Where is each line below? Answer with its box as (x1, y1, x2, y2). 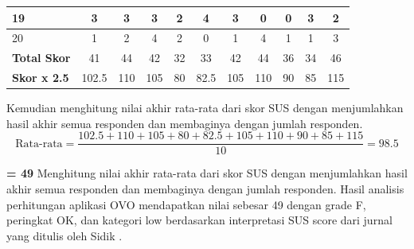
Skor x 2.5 (12, 69, 69, 86)
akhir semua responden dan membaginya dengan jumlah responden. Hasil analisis (6, 180, 404, 196)
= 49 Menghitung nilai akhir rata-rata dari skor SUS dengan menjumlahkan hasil (6, 165, 408, 181)
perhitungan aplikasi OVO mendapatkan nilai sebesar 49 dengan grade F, (6, 196, 366, 212)
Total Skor (12, 49, 71, 66)
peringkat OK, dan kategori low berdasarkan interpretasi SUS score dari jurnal (6, 212, 393, 228)
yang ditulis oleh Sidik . (6, 227, 123, 243)
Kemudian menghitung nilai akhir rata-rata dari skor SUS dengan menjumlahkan (6, 99, 404, 116)
